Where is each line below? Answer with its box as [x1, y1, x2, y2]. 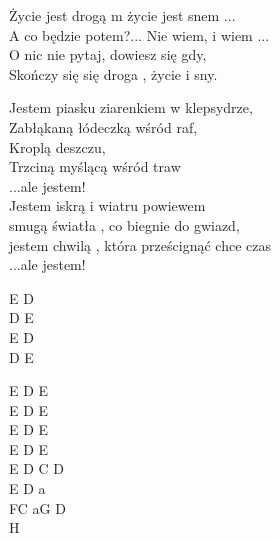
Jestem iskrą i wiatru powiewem [9, 195, 206, 216]
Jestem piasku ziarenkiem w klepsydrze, [9, 97, 253, 118]
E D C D [9, 458, 65, 479]
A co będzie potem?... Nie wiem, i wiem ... [9, 24, 270, 45]
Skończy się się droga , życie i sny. [9, 63, 218, 84]
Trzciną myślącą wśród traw [9, 156, 181, 177]
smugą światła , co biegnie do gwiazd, [9, 214, 240, 235]
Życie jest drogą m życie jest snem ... [9, 5, 236, 25]
